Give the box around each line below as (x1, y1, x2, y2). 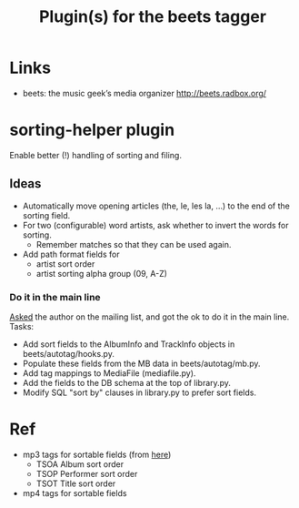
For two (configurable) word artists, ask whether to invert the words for (22, 219, 289, 230)
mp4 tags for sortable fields (22, 487, 127, 498)
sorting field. (22, 209, 71, 220)
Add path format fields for (22, 249, 120, 259)
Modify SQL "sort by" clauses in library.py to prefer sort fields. (22, 387, 257, 398)
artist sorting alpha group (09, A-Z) (35, 268, 168, 279)
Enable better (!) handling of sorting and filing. (9, 149, 182, 160)
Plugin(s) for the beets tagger (39, 6, 266, 27)
